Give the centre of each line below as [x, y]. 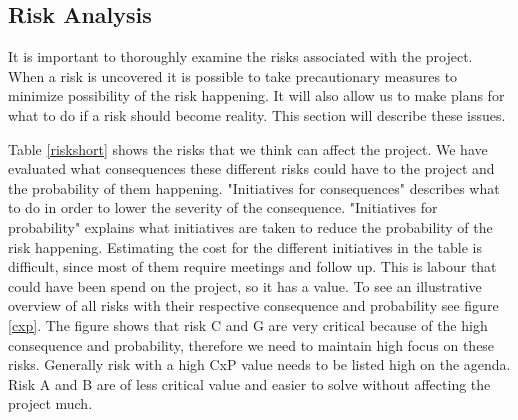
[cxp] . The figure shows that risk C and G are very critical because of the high [248, 324]
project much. [50, 403]
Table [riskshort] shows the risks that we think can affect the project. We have [248, 148]
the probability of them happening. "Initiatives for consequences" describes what [254, 187]
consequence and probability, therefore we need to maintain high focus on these [251, 344]
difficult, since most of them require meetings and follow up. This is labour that [252, 266]
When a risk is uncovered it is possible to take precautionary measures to [233, 75]
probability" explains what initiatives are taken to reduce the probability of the [250, 226]
